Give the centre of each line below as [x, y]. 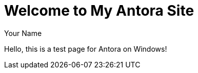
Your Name [23, 33]
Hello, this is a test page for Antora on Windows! [86, 49]
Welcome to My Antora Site [99, 11]
